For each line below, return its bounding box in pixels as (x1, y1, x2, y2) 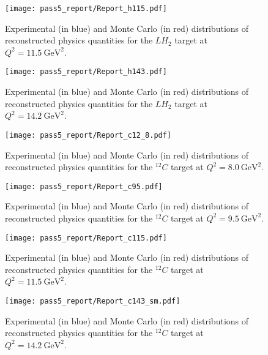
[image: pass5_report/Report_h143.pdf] (5, 67, 167, 77)
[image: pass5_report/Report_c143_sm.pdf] (5, 297, 181, 305)
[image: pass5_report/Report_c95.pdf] (5, 182, 163, 191)
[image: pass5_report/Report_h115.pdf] (5, 4, 167, 13)
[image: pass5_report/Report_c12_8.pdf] (5, 130, 172, 140)
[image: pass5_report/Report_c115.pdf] (5, 233, 167, 242)
